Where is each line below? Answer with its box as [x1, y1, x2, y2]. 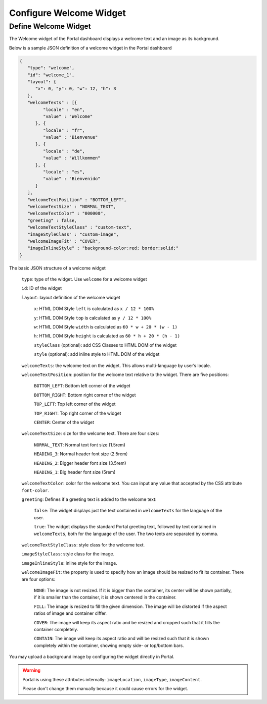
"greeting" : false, [27, 217, 78, 223]
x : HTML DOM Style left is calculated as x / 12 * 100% [34, 306, 154, 312]
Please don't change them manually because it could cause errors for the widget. [22, 686, 188, 692]
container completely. [34, 626, 79, 632]
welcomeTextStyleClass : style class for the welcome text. [21, 542, 145, 548]
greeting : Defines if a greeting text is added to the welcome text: [21, 496, 157, 502]
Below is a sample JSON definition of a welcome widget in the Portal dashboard [9, 45, 172, 51]
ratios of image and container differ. [34, 610, 107, 616]
